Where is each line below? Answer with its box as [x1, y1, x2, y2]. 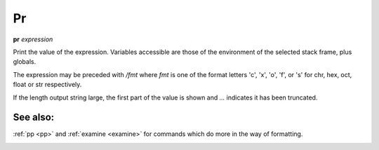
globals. [13, 57, 36, 66]
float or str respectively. [13, 81, 82, 89]
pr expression [13, 35, 53, 43]
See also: [13, 111, 55, 123]
